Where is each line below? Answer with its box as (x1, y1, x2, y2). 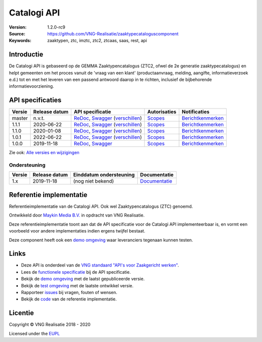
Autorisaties (147, 109, 177, 115)
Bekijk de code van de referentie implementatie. (21, 296, 117, 302)
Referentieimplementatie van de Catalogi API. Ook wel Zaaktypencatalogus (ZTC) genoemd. (9, 203, 193, 209)
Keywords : (9, 38, 32, 44)
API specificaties (9, 96, 62, 104)
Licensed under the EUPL (9, 330, 60, 336)
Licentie (9, 309, 34, 317)
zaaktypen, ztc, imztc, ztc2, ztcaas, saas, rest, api (47, 38, 147, 44)
